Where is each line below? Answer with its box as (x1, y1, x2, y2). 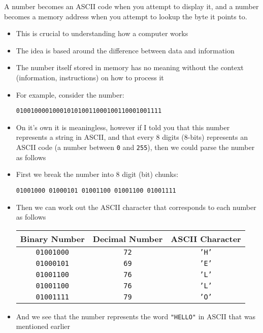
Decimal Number (92, 232, 163, 245)
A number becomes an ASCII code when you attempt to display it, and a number (4, 1, 259, 11)
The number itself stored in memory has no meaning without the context (16, 62, 244, 73)
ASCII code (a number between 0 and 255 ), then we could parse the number (16, 142, 255, 152)
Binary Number (20, 232, 85, 245)
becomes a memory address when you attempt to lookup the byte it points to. (4, 11, 247, 21)
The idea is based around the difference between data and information (16, 45, 235, 55)
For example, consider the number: (16, 89, 124, 100)
